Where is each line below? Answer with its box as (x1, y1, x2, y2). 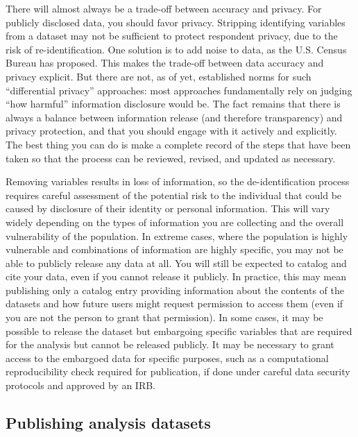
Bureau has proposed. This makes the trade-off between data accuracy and (6, 55, 324, 70)
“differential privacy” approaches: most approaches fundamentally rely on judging (6, 83, 352, 97)
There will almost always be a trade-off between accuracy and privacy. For (6, 1, 322, 15)
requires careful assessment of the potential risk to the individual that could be (6, 187, 342, 202)
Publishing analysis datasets (6, 412, 211, 434)
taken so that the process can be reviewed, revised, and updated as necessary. (6, 151, 336, 165)
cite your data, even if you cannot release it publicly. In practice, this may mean (6, 269, 347, 284)
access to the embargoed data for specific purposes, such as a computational (6, 350, 329, 365)
